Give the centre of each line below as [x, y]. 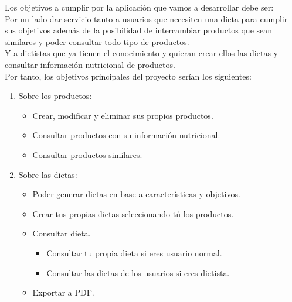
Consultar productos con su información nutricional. [126, 135]
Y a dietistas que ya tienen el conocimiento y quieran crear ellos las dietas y [141, 53]
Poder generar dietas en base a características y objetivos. [136, 194]
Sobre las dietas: [48, 174]
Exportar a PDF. [63, 292]
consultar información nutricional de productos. [90, 64]
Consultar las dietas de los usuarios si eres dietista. [138, 272]
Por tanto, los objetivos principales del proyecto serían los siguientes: [128, 76]
